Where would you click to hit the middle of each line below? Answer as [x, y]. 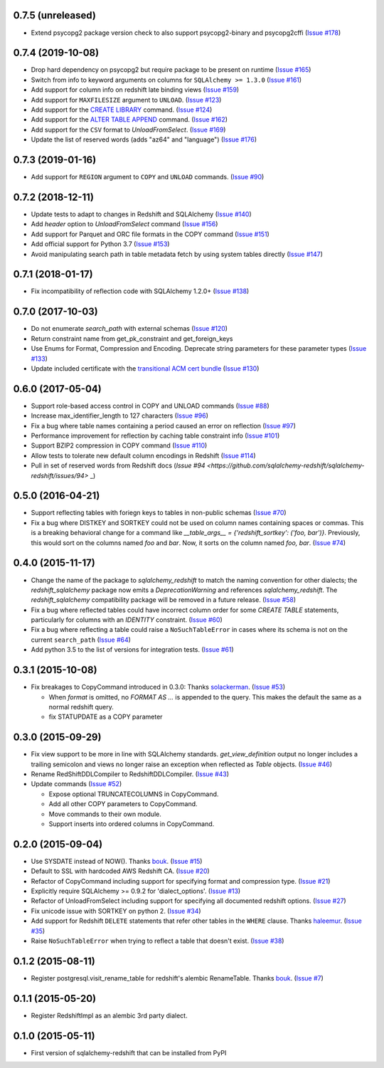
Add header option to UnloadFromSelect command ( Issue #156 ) [124, 224]
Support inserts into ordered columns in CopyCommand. [132, 824]
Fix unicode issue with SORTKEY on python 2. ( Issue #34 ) [116, 911]
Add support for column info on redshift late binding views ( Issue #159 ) [135, 90]
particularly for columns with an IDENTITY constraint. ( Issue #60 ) [127, 620]
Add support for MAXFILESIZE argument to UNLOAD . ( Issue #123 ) [126, 100]
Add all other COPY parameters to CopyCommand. [123, 804]
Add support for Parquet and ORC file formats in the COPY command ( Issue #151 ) [150, 234]
